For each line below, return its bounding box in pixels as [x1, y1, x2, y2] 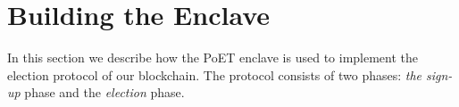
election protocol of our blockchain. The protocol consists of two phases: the [7, 65, 422, 84]
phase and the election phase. [24, 83, 185, 102]
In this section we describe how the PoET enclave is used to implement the [7, 48, 419, 67]
